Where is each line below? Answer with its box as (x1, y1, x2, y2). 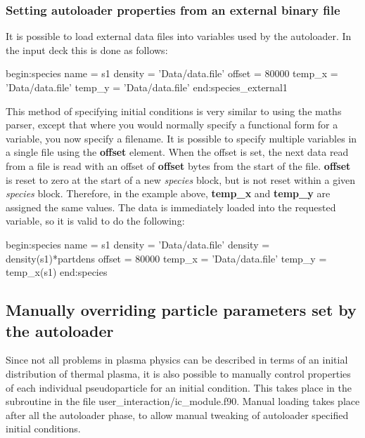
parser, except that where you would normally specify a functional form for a (6, 117, 338, 132)
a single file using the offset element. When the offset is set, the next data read (6, 145, 349, 159)
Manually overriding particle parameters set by (6, 299, 357, 321)
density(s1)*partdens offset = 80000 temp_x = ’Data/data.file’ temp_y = (6, 251, 327, 265)
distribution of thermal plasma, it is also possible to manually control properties (6, 366, 351, 380)
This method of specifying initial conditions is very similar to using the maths (6, 103, 342, 118)
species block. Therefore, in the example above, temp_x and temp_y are (6, 186, 331, 201)
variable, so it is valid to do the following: (6, 213, 185, 228)
